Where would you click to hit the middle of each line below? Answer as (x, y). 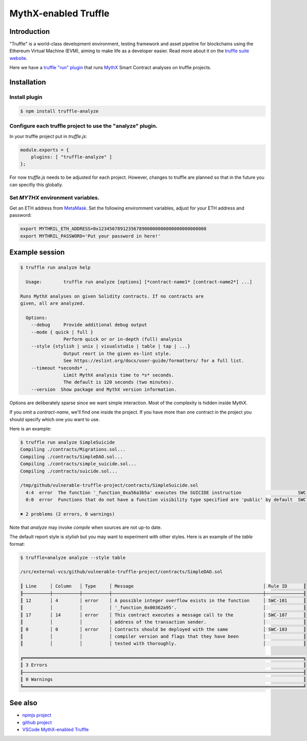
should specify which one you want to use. (54, 419)
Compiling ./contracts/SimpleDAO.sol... (71, 457)
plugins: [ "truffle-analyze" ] (72, 157)
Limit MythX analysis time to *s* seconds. (119, 375)
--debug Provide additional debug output (89, 325)
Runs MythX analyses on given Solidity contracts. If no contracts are (112, 296)
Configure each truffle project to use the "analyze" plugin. (84, 126)
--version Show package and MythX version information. (104, 389)
